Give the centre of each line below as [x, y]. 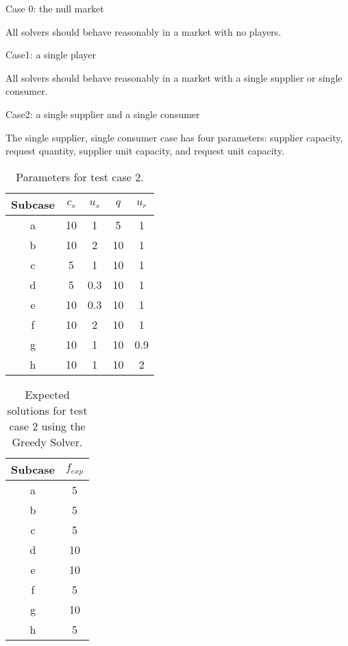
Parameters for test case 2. [80, 176]
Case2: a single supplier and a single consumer [103, 114]
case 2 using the [47, 426]
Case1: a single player [51, 55]
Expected [47, 394]
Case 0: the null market [55, 8]
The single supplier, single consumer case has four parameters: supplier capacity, [174, 137]
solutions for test [47, 410]
